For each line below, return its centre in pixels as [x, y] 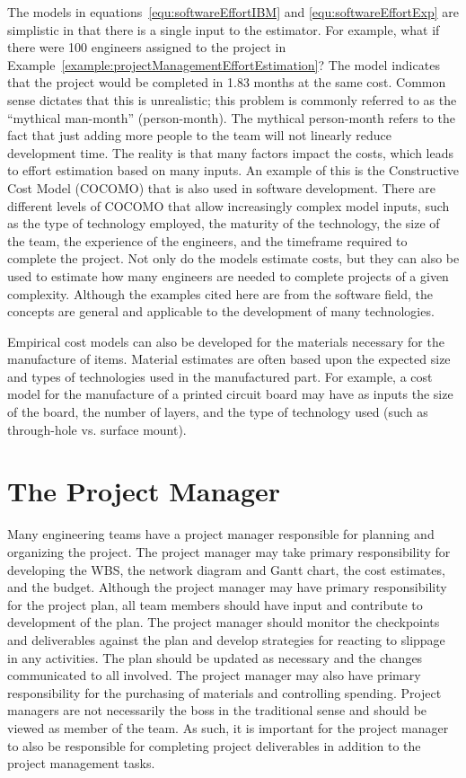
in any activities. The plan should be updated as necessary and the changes [215, 657]
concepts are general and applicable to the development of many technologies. [221, 311]
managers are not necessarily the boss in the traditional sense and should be [217, 710]
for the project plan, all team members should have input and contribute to [215, 604]
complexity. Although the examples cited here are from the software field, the [220, 293]
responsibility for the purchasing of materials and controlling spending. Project [224, 692]
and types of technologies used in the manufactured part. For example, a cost [220, 376]
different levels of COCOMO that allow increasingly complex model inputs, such [229, 205]
